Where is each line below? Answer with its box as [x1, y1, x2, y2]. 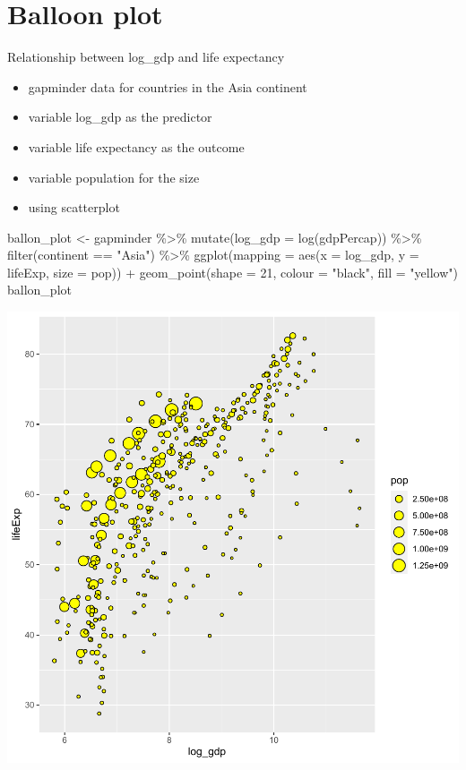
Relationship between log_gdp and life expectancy [7, 47, 285, 66]
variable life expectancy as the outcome [28, 137, 245, 156]
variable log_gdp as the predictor [28, 107, 212, 126]
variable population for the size [28, 167, 200, 186]
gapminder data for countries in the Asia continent [28, 77, 307, 96]
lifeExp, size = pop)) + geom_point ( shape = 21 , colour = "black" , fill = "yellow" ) [7, 262, 458, 281]
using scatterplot [28, 198, 120, 217]
